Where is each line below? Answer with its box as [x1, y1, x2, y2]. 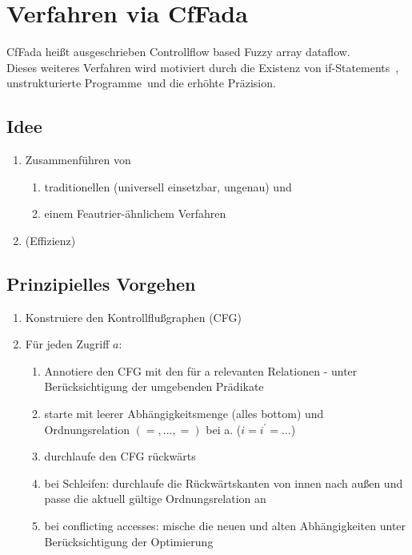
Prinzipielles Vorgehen [6, 271, 196, 296]
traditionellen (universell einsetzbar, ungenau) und [44, 178, 292, 195]
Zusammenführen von [25, 151, 131, 168]
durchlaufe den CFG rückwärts [44, 448, 196, 465]
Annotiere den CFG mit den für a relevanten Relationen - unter [44, 362, 358, 379]
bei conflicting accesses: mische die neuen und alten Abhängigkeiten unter [44, 517, 406, 534]
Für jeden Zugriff [25, 336, 110, 352]
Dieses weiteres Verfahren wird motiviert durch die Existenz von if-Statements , [6, 58, 399, 75]
